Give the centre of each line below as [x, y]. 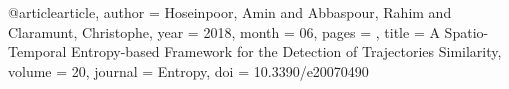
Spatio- [466, 31]
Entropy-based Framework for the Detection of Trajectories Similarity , [286, 51]
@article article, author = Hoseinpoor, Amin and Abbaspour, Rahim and [230, 12]
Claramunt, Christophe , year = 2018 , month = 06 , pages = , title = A [224, 31]
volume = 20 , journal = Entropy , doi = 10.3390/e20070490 [188, 70]
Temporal [37, 51]
